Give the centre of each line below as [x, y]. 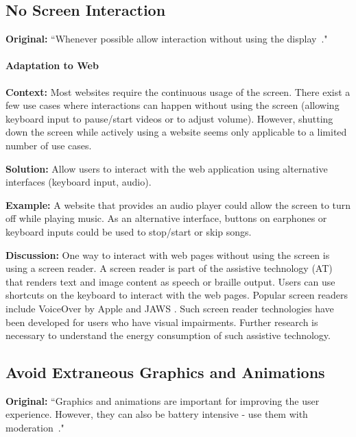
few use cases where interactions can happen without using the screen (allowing [173, 105]
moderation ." [35, 428]
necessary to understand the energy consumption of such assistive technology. [168, 335]
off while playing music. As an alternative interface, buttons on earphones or [166, 218]
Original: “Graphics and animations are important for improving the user [163, 400]
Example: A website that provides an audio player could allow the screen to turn [178, 204]
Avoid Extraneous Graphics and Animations [165, 372]
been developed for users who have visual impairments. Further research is [162, 322]
